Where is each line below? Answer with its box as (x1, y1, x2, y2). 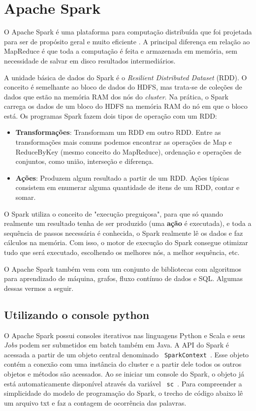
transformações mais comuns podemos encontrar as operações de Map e (15, 137, 232, 147)
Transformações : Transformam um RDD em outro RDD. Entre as (15, 127, 221, 137)
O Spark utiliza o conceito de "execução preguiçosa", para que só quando (4, 208, 223, 219)
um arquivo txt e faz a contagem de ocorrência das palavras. (4, 397, 187, 408)
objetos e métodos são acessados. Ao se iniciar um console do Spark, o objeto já (4, 369, 244, 379)
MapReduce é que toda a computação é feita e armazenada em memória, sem (4, 46, 237, 56)
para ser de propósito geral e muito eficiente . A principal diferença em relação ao (4, 36, 250, 46)
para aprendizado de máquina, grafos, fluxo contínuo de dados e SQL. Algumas (4, 273, 243, 284)
